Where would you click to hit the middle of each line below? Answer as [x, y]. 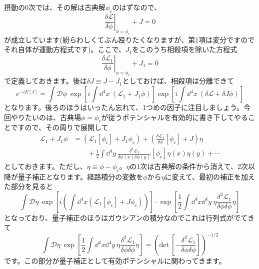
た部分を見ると [28, 186]
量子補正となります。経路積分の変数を [80, 176]
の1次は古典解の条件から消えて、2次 [189, 166]
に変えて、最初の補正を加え [210, 176]
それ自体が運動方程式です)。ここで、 [65, 49]
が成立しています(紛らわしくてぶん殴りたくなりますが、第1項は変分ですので [129, 39]
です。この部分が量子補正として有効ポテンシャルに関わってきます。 [115, 261]
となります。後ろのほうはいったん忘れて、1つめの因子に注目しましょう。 [124, 107]
